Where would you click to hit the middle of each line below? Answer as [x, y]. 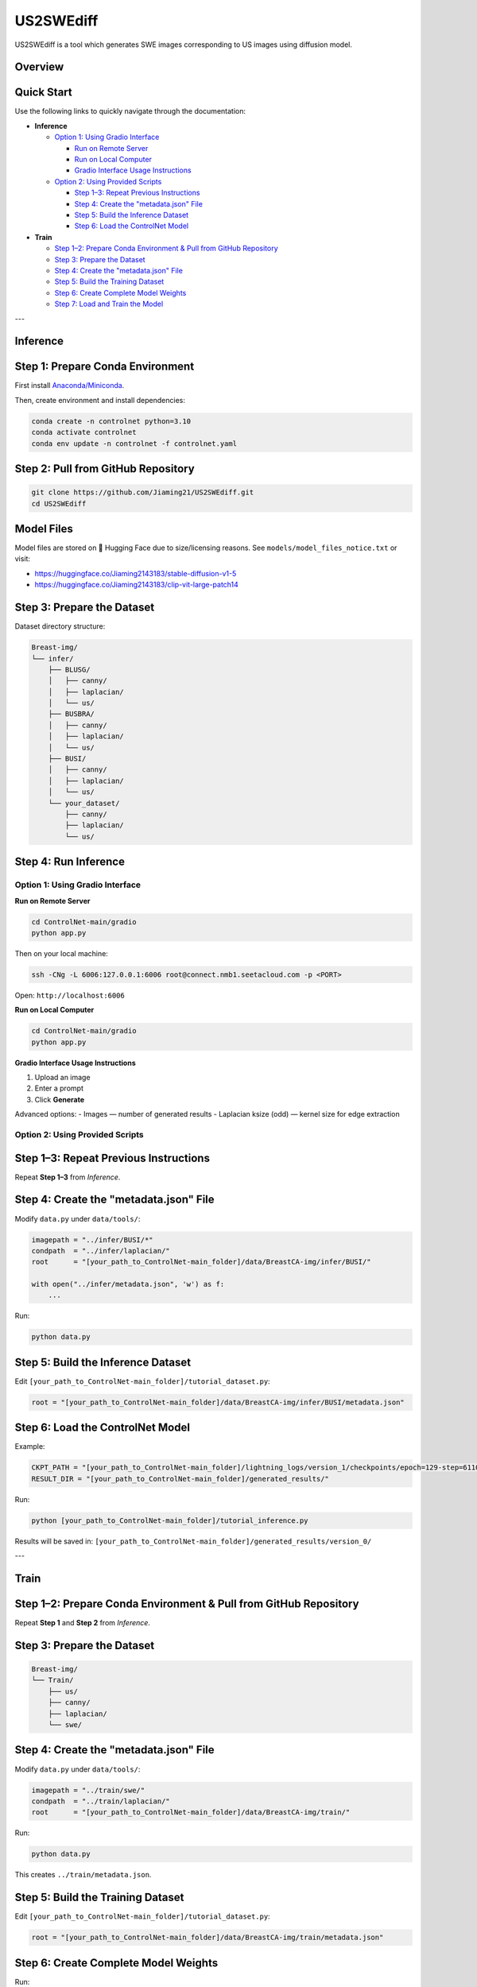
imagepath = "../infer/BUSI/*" [93, 1239]
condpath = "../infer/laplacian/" [101, 1251]
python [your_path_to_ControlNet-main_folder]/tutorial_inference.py [170, 1520]
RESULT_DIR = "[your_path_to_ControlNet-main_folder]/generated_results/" [180, 1479]
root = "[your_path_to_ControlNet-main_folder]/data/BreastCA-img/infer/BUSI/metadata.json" [218, 1402]
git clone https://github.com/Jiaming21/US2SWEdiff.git [143, 492]
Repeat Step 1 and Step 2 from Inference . [83, 1623]
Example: [30, 1447]
